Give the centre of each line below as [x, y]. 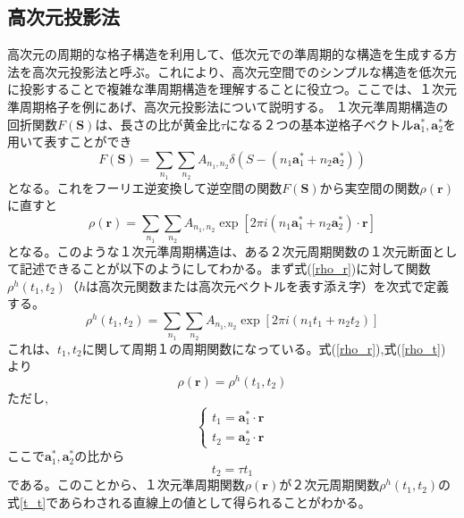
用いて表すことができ [70, 142]
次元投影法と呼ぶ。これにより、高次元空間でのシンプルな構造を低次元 [250, 71]
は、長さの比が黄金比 [158, 124]
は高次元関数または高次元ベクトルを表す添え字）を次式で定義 [267, 285]
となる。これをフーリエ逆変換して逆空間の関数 [145, 187]
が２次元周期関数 [329, 485]
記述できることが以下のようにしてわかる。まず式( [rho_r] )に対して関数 [225, 268]
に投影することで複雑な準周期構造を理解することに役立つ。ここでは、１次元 [232, 89]
